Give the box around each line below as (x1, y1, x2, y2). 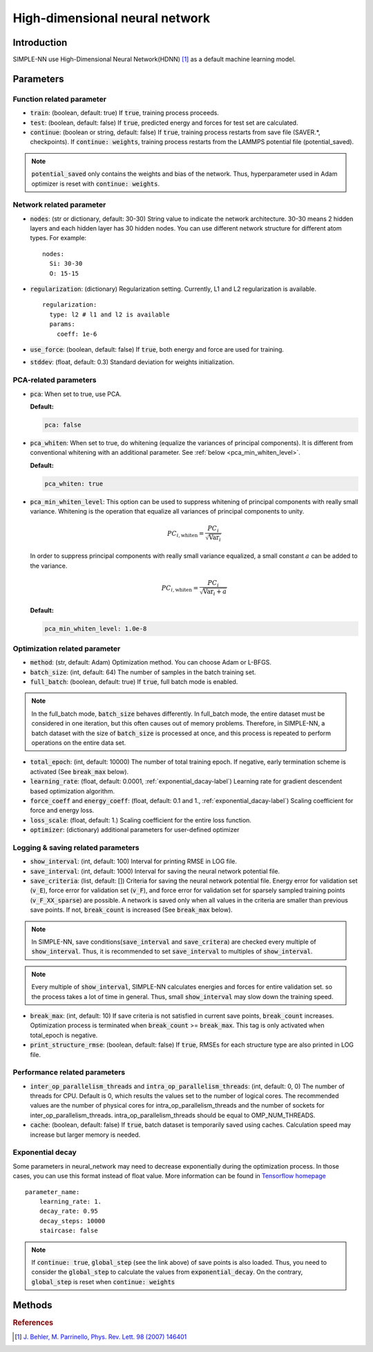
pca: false (44, 421, 82, 429)
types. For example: (30, 234, 86, 242)
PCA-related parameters (12, 375, 97, 385)
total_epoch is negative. (30, 1031, 98, 1039)
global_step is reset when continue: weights (31, 1277, 175, 1286)
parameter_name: (25, 1188, 80, 1196)
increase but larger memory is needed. (30, 1130, 141, 1139)
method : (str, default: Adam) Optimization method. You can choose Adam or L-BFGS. (30, 658, 272, 667)
